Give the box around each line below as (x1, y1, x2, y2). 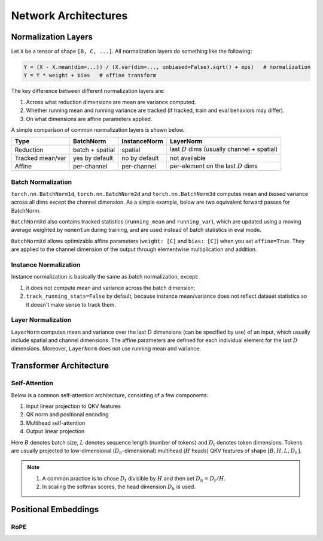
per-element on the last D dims (169, 162, 258, 170)
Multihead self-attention (26, 419, 86, 427)
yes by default (72, 153, 113, 162)
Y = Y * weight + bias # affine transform (23, 72, 157, 79)
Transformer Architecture (11, 361, 109, 371)
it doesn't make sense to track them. (26, 301, 116, 308)
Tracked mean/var (14, 153, 66, 162)
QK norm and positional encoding (26, 411, 109, 418)
